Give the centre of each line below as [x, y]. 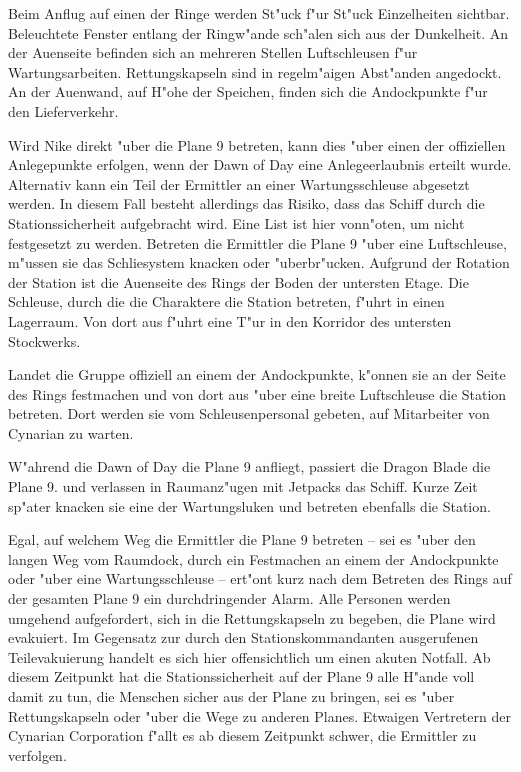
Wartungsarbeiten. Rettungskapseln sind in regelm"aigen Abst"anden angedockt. [255, 71]
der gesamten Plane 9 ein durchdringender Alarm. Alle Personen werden [229, 598]
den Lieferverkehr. [63, 110]
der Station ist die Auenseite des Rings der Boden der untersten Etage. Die [238, 281]
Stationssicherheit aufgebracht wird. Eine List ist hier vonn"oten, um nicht [236, 222]
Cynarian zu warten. [71, 432]
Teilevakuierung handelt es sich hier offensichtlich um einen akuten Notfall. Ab [249, 656]
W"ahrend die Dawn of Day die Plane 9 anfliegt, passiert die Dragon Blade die [249, 466]
